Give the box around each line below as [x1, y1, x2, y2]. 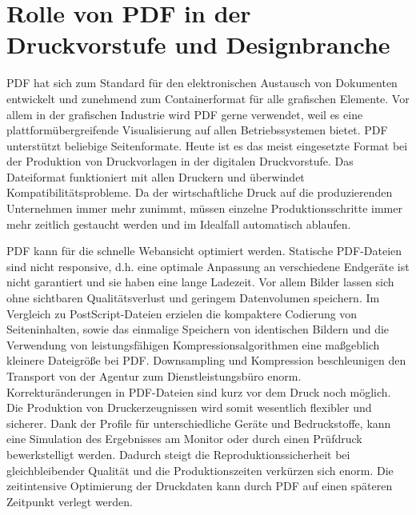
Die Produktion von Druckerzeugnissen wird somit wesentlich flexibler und [6, 399, 372, 416]
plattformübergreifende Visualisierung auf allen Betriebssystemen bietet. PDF [6, 122, 388, 138]
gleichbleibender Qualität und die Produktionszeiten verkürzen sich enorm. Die [6, 461, 394, 478]
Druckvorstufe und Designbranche [6, 28, 390, 61]
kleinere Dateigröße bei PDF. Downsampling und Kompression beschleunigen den [6, 352, 406, 369]
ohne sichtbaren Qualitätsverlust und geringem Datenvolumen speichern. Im [6, 289, 380, 306]
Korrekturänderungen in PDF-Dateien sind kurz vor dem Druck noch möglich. [6, 383, 391, 400]
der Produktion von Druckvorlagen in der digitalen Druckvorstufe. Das [6, 153, 354, 170]
